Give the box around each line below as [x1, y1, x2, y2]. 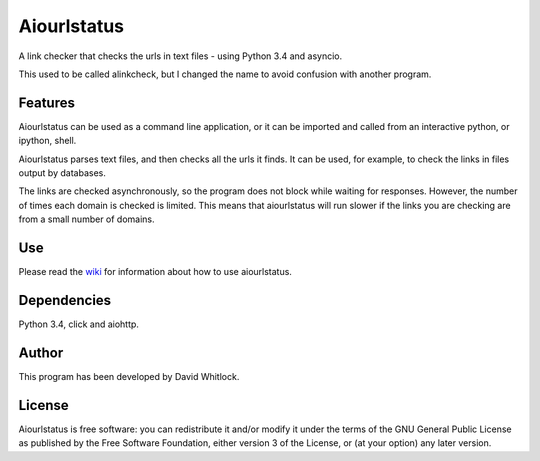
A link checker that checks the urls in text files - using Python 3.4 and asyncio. [18, 50, 343, 62]
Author [18, 344, 64, 361]
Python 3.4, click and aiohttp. [18, 318, 140, 330]
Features [18, 94, 75, 111]
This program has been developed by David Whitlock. [18, 370, 240, 382]
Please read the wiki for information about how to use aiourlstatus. [18, 266, 292, 278]
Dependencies [18, 291, 112, 309]
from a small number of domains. [18, 213, 155, 225]
